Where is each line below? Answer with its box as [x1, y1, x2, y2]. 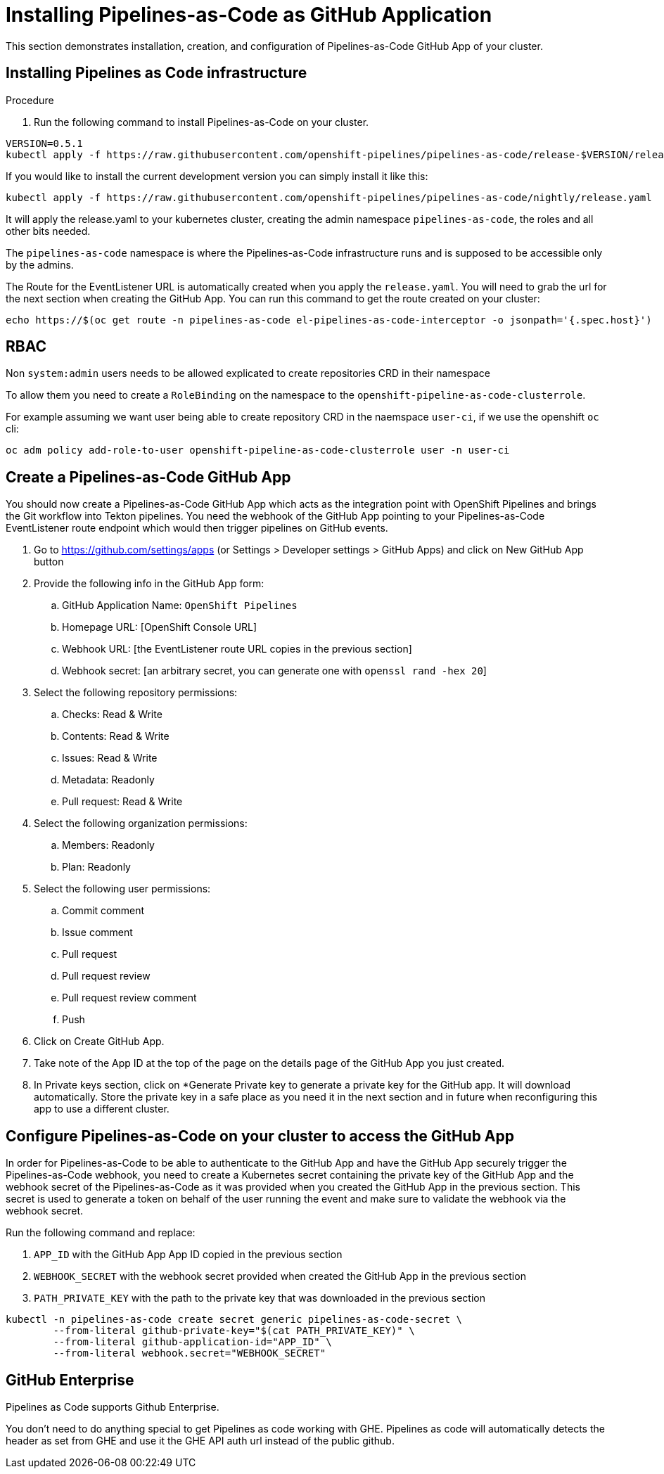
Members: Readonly [62, 839, 155, 852]
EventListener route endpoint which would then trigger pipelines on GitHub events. [6, 522, 388, 534]
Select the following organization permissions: [34, 817, 248, 830]
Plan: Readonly [62, 861, 131, 873]
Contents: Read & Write [62, 730, 170, 743]
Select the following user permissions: [34, 883, 211, 895]
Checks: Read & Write [62, 708, 162, 721]
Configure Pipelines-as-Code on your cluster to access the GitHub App [6, 1127, 515, 1145]
